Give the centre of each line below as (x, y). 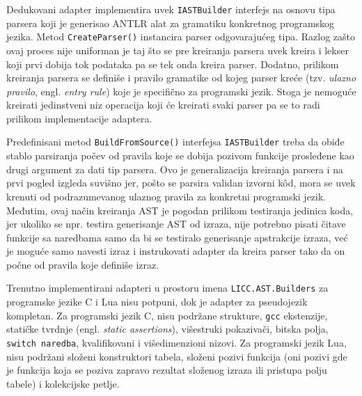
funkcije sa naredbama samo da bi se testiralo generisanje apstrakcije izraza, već (177, 237)
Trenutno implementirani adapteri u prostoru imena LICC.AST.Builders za (167, 288)
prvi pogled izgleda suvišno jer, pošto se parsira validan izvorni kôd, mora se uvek (181, 183)
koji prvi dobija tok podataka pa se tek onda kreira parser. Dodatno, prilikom (173, 64)
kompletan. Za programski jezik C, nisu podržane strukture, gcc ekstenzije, (167, 315)
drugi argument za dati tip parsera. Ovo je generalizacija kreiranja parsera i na (175, 169)
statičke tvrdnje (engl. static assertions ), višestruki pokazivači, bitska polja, (167, 329)
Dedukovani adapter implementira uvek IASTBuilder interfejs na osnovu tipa (171, 9)
